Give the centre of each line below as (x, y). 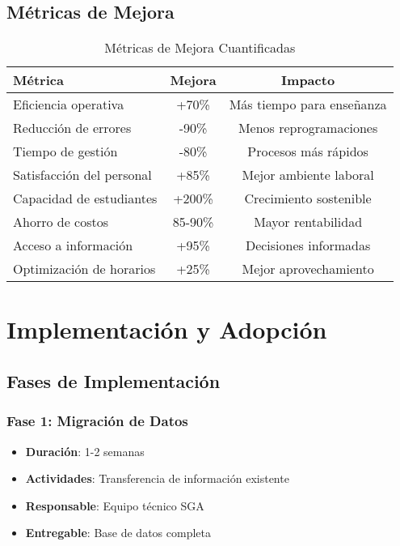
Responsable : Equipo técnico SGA (115, 505)
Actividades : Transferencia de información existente (157, 478)
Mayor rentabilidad (308, 222)
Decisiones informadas (308, 245)
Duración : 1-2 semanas (85, 451)
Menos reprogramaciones (308, 128)
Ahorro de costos (61, 222)
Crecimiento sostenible (308, 198)
